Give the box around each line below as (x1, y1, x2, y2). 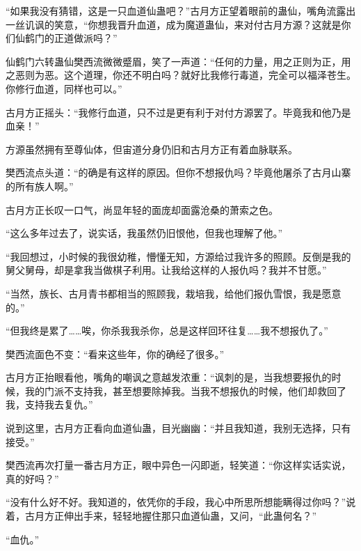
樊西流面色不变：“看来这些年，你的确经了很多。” (6, 346, 225, 361)
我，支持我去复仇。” (6, 397, 93, 412)
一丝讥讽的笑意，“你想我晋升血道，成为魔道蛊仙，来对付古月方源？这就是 (6, 17, 342, 31)
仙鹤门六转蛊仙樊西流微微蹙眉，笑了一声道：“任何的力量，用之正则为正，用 (6, 54, 351, 68)
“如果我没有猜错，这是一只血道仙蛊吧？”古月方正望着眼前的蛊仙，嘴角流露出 (6, 3, 356, 17)
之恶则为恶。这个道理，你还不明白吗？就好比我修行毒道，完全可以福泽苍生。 (6, 68, 356, 82)
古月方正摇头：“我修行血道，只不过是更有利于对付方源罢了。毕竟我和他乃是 (6, 104, 351, 119)
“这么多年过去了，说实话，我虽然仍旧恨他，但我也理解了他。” (6, 226, 283, 240)
